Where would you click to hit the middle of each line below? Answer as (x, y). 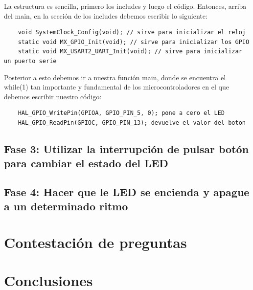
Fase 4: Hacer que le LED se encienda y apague (127, 192)
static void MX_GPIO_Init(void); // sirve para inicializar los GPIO (134, 42)
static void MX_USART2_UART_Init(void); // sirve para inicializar (130, 52)
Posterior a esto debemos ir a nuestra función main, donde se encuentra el (115, 77)
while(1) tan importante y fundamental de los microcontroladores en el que (116, 87)
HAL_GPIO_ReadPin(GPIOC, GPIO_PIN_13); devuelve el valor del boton (132, 123)
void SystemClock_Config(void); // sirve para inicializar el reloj (132, 33)
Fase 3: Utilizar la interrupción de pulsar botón (126, 148)
